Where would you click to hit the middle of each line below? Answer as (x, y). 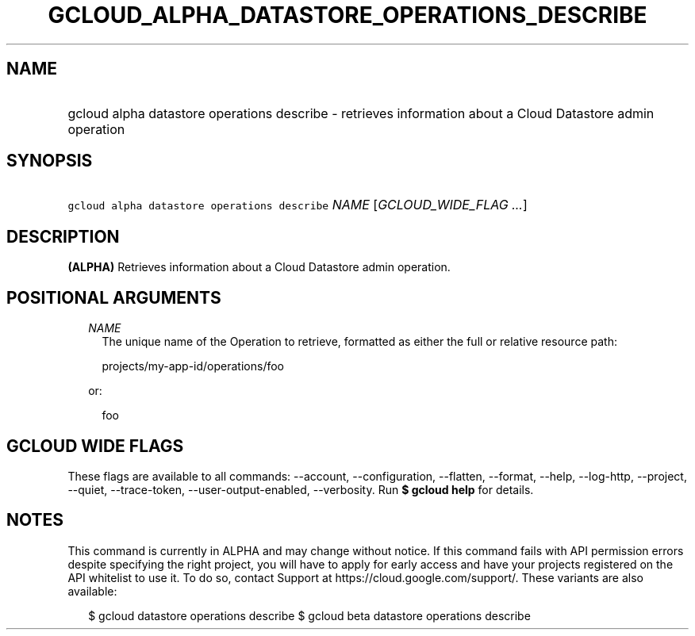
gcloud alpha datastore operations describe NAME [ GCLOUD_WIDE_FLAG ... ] (298, 205)
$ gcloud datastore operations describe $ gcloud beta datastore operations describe (309, 615)
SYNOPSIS (50, 161)
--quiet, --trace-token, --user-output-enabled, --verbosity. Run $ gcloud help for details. (301, 489)
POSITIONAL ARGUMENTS (114, 297)
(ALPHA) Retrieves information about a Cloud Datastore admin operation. (259, 267)
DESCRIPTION (63, 236)
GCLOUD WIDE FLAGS (95, 446)
